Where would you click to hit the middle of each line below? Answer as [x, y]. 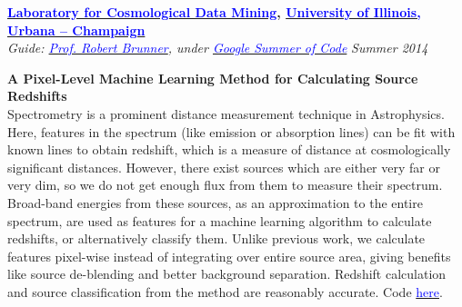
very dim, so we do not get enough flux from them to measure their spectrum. [225, 185]
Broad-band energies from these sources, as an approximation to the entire [215, 202]
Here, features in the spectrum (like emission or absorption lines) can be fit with [231, 131]
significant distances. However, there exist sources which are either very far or [224, 167]
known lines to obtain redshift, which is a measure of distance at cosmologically [229, 149]
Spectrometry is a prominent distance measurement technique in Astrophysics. [226, 113]
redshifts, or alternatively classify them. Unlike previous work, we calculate [216, 238]
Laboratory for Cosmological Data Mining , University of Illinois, [214, 12]
